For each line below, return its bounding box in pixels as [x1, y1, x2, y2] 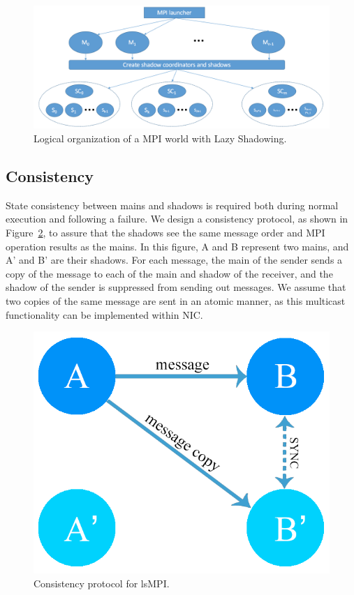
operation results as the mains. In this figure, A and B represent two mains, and [6, 239, 349, 253]
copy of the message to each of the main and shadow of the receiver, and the [6, 266, 333, 280]
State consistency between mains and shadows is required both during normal [6, 197, 339, 212]
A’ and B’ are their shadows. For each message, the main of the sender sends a [6, 253, 343, 267]
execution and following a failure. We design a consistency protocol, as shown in [6, 211, 348, 226]
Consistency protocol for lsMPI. [34, 575, 170, 590]
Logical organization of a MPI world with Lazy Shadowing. [34, 130, 287, 145]
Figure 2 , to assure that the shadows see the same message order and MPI [6, 225, 325, 239]
